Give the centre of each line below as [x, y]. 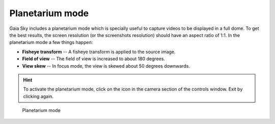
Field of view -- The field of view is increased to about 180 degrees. [94, 59]
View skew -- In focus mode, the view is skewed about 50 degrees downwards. [106, 66]
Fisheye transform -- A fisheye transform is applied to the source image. [99, 52]
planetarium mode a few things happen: [51, 43]
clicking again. [38, 96]
